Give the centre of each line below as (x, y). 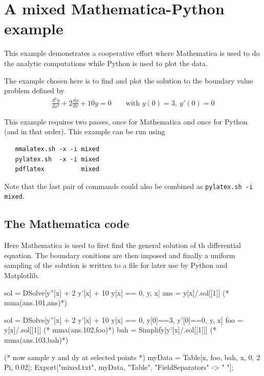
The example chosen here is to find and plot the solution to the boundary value (129, 80)
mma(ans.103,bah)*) (36, 339)
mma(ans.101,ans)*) (36, 302)
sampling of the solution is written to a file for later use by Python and (116, 265)
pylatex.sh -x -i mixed (57, 159)
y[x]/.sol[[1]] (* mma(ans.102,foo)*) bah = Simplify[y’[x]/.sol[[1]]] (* (110, 330)
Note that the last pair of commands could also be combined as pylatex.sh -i (129, 186)
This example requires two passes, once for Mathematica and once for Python (126, 121)
